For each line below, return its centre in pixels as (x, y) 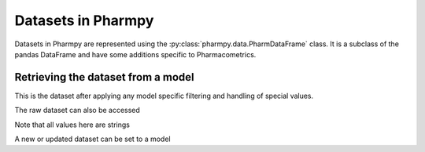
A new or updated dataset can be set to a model (92, 139)
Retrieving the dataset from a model (104, 77)
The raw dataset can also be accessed (78, 110)
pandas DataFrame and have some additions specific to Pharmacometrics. (135, 54)
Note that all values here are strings (72, 125)
